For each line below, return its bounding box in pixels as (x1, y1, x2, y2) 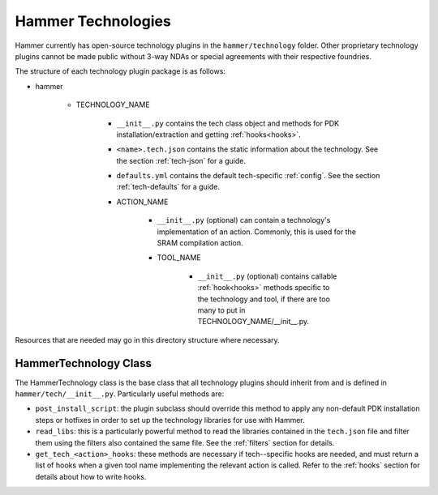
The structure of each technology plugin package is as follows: (15, 66, 226, 76)
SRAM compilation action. (157, 238, 243, 248)
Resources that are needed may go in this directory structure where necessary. (15, 335, 280, 344)
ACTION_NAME (116, 197, 169, 207)
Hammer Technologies (15, 12, 172, 30)
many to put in (197, 305, 246, 315)
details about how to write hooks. (35, 472, 147, 481)
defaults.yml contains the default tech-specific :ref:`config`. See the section (116, 171, 380, 181)
